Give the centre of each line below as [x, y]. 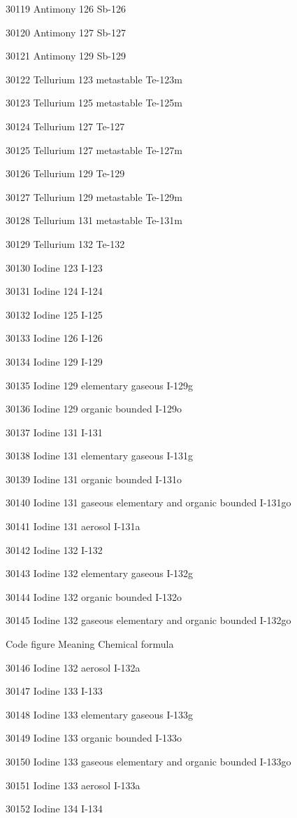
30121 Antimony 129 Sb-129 [66, 56]
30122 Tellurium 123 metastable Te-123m [94, 79]
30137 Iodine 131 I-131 [54, 432]
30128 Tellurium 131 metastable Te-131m [94, 220]
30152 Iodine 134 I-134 [54, 809]
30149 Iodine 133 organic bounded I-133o [94, 738]
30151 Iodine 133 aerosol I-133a [73, 785]
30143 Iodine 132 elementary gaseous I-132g [100, 573]
